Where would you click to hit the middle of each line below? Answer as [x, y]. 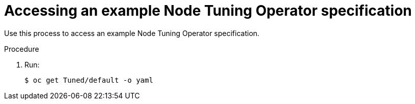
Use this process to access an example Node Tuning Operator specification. [132, 33]
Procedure [22, 49]
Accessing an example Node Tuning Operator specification [208, 11]
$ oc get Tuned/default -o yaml [89, 80]
